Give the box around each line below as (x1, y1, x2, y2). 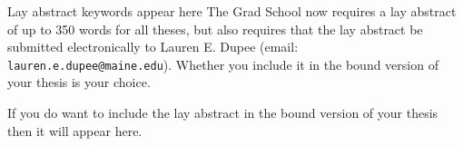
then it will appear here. (7, 121, 143, 140)
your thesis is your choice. (7, 73, 151, 92)
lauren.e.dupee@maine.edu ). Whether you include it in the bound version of (7, 54, 438, 73)
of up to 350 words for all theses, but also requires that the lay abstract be (7, 19, 423, 38)
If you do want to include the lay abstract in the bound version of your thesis (7, 103, 438, 122)
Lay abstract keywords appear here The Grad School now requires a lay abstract (7, 2, 457, 20)
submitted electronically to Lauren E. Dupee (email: (7, 37, 299, 56)
